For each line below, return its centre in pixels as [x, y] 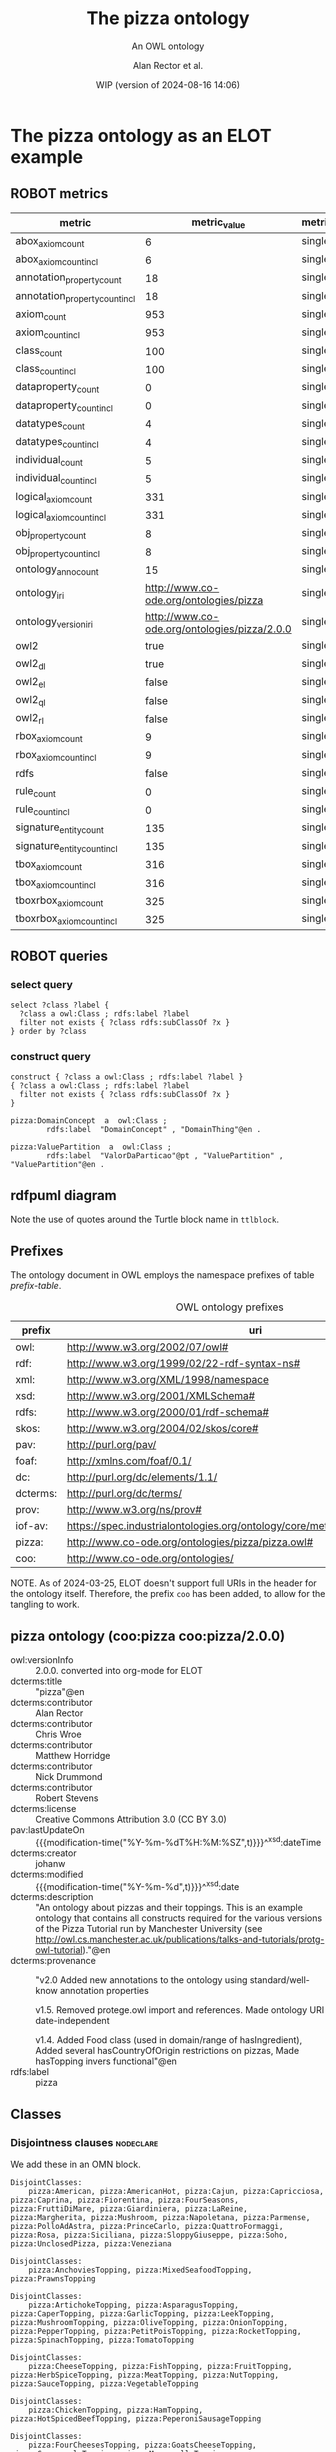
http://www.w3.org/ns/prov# [134, 1510]
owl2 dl [31, 664]
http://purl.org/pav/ [111, 1445]
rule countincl [42, 810]
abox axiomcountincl [57, 260]
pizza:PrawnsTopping [53, 2278]
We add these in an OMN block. [76, 2164]
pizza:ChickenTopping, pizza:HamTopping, [115, 2410]
